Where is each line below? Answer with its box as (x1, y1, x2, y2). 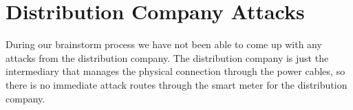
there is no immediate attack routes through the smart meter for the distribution (6, 77, 347, 91)
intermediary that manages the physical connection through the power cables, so (6, 64, 345, 78)
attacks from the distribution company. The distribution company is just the (6, 50, 329, 65)
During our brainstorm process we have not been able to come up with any (6, 37, 322, 52)
